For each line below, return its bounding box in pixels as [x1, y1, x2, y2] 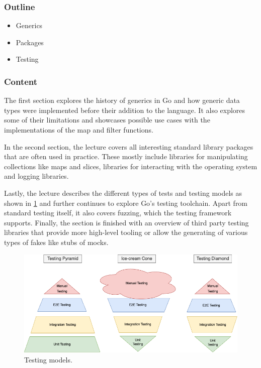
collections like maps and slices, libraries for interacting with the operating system [4, 161, 257, 171]
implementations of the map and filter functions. [4, 125, 153, 135]
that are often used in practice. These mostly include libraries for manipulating [4, 151, 248, 162]
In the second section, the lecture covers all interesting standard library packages [4, 141, 253, 152]
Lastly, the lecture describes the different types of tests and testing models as [4, 187, 242, 198]
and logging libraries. [4, 171, 69, 181]
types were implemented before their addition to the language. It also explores [4, 104, 245, 115]
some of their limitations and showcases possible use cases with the [4, 114, 210, 125]
